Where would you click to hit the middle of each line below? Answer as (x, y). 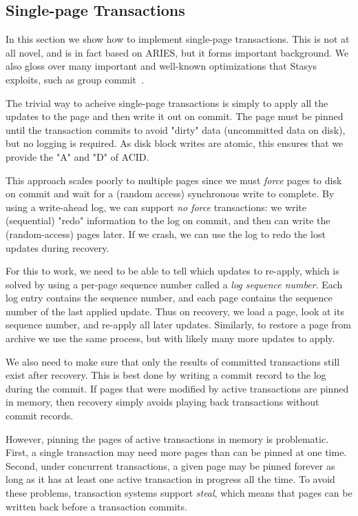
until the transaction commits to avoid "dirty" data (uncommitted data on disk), (176, 129)
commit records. (40, 416)
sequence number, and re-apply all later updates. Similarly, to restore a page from (178, 325)
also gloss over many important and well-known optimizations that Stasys (161, 66)
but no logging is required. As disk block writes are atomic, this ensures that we (175, 143)
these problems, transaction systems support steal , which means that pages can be (179, 493)
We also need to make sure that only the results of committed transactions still (173, 361)
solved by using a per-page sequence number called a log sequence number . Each (174, 284)
